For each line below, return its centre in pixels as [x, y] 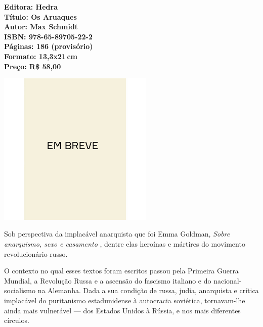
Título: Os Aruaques [40, 16]
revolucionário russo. [36, 253]
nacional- [228, 280]
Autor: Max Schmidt [41, 27]
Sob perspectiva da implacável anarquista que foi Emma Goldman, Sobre [117, 234]
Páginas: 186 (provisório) [49, 46]
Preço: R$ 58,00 [33, 66]
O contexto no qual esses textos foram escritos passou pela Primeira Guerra [121, 271]
